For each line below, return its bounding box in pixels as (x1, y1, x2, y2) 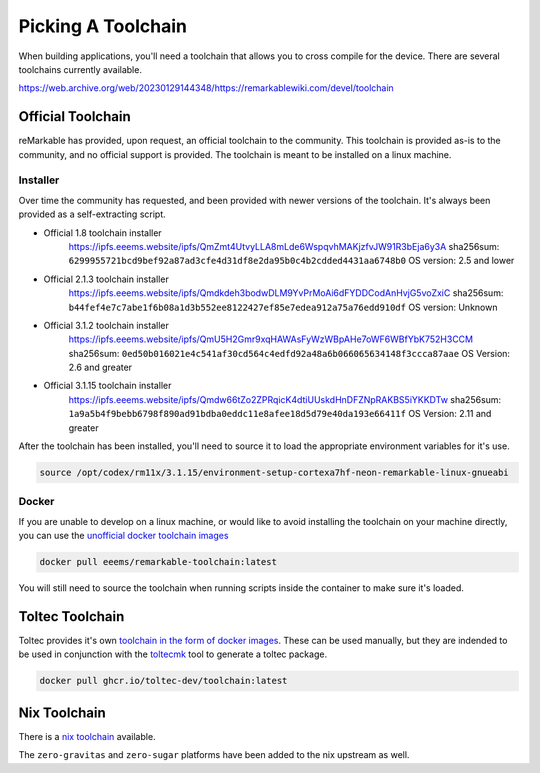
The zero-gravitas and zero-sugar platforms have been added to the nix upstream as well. (18, 749, 410, 761)
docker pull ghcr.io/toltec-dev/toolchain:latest (39, 675, 288, 687)
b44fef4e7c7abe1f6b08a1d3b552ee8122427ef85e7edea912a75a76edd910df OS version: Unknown (68, 301, 498, 313)
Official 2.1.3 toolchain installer (43, 273, 169, 285)
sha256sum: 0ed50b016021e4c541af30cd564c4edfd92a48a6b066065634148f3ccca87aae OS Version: (68, 347, 510, 359)
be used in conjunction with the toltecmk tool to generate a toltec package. (18, 648, 328, 660)
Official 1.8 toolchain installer (43, 226, 162, 239)
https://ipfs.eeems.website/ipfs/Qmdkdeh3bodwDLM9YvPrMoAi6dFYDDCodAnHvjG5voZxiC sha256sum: (68, 287, 504, 299)
